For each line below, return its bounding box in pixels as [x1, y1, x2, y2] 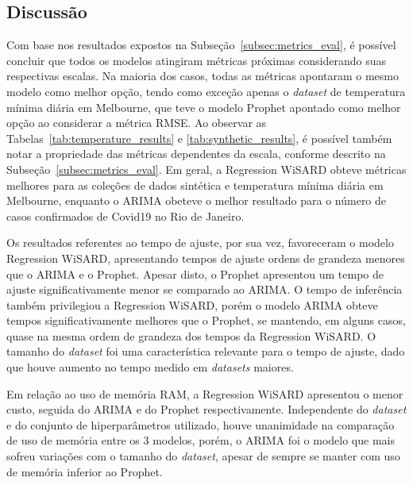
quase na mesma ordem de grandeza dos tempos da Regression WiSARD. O [6, 327, 376, 344]
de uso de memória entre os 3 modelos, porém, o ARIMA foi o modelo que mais [6, 432, 395, 448]
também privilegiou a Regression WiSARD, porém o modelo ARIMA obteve [6, 296, 378, 313]
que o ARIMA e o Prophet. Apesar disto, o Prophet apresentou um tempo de [6, 265, 384, 282]
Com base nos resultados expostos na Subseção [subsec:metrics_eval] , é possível [6, 37, 396, 53]
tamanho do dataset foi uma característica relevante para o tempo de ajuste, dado [6, 343, 405, 360]
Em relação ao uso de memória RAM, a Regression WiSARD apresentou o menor [6, 385, 403, 402]
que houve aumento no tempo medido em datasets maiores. [6, 359, 294, 375]
